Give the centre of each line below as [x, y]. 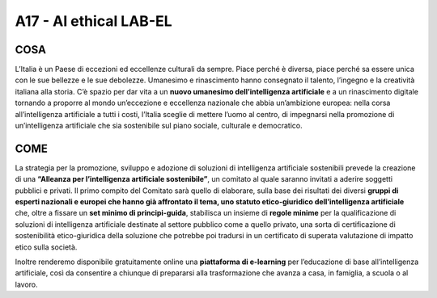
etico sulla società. [46, 247]
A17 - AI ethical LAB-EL [94, 21]
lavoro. [26, 284]
